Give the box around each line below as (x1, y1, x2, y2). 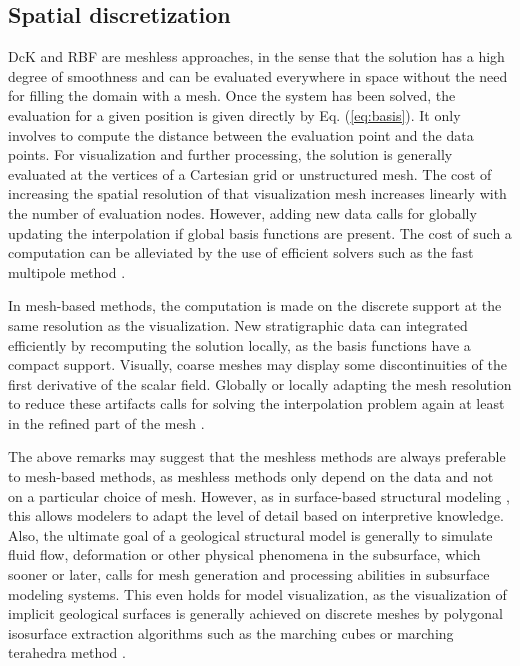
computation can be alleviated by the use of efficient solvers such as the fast (8, 242, 474, 263)
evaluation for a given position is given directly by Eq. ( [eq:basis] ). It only (8, 104, 461, 125)
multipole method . (8, 261, 126, 282)
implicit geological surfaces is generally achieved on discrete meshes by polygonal (8, 603, 503, 624)
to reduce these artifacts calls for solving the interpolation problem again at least (8, 393, 505, 414)
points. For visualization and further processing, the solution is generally (8, 144, 453, 165)
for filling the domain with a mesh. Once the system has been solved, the (8, 85, 456, 106)
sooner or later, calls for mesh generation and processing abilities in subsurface (8, 564, 490, 585)
